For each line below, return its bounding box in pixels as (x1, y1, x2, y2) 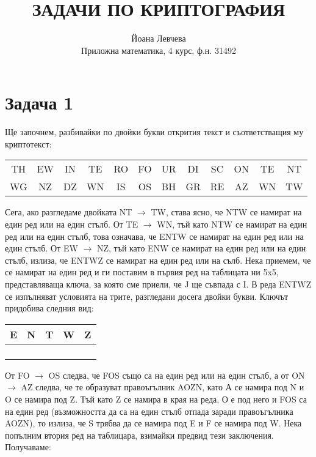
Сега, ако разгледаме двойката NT (5, 206, 132, 218)
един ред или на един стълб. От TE (5, 218, 138, 231)
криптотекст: (5, 137, 52, 150)
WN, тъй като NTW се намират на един (157, 218, 307, 231)
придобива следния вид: (5, 302, 94, 314)
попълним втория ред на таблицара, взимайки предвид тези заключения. (5, 428, 274, 441)
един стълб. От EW (5, 242, 78, 255)
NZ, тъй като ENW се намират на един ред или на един (96, 242, 306, 255)
